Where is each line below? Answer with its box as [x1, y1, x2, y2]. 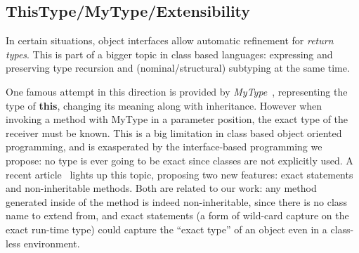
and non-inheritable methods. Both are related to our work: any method [6, 181, 317, 195]
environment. [23, 235, 80, 250]
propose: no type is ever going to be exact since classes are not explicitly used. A [6, 153, 353, 167]
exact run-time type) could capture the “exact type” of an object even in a [6, 221, 327, 236]
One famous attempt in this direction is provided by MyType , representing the [6, 84, 348, 98]
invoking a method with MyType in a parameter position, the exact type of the [6, 112, 348, 126]
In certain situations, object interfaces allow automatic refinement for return [6, 33, 334, 48]
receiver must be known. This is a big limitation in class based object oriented [6, 125, 342, 140]
